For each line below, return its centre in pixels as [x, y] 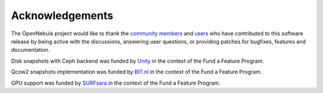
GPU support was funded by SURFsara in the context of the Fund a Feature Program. [116, 83]
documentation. [31, 50]
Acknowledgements [62, 15]
